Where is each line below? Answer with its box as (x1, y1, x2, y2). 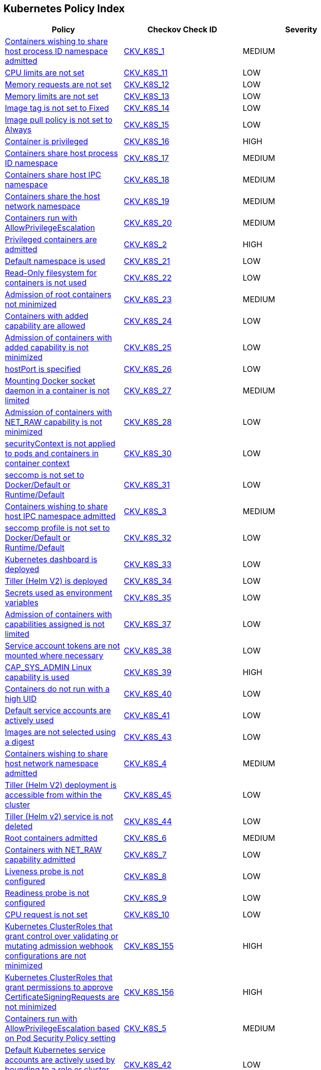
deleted (5, 821, 33, 832)
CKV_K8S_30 (123, 448, 172, 459)
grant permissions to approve (5, 982, 113, 992)
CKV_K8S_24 (123, 316, 172, 326)
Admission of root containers (5, 289, 112, 300)
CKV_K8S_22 (123, 273, 172, 283)
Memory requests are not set (5, 79, 112, 90)
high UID (5, 694, 37, 704)
